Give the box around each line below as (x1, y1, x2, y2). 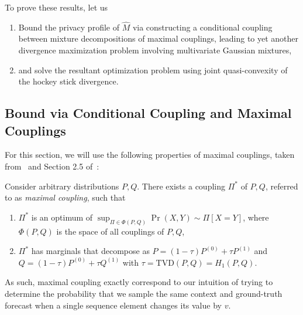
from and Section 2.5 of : (5, 160, 99, 172)
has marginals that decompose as (31, 245, 150, 257)
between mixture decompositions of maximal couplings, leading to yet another (18, 32, 299, 45)
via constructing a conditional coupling (132, 21, 273, 33)
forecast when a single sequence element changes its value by (5, 299, 222, 311)
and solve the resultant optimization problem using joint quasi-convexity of (18, 63, 288, 76)
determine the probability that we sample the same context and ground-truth (5, 287, 283, 299)
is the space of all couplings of (56, 225, 164, 237)
